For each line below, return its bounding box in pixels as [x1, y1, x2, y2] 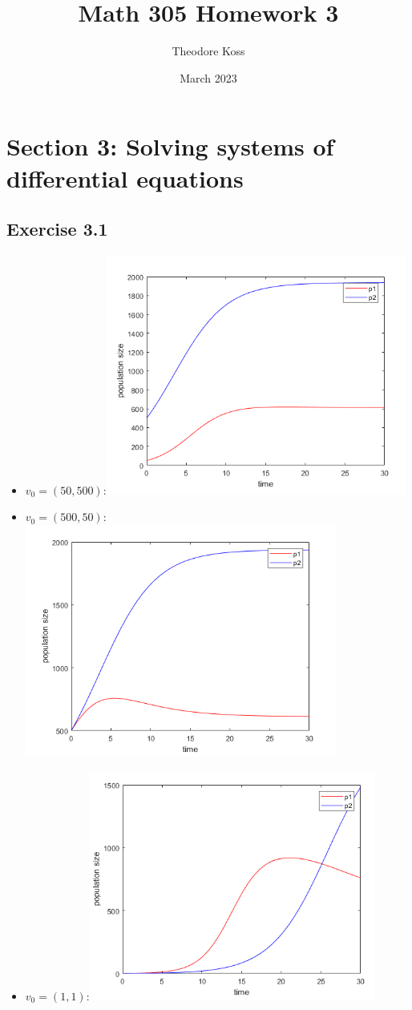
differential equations [6, 161, 244, 194]
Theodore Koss [172, 42, 245, 59]
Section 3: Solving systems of [6, 130, 334, 163]
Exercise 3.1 [6, 216, 108, 241]
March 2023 [180, 69, 237, 86]
